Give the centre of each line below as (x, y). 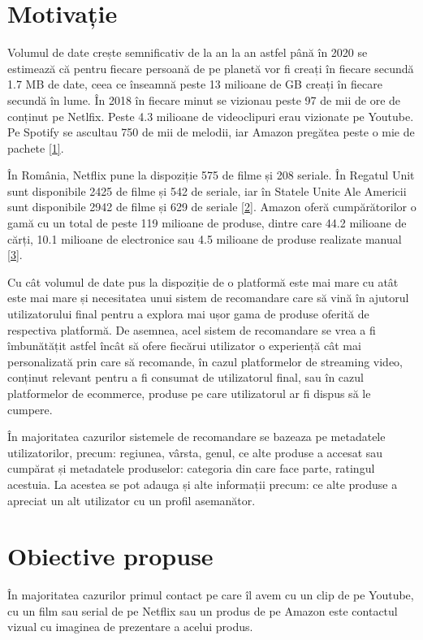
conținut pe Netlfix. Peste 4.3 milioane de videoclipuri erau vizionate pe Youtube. (211, 116)
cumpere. (30, 409)
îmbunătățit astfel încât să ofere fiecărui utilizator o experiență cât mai (184, 346)
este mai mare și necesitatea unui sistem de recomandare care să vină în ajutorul (208, 298)
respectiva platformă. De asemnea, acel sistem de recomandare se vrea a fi (192, 329)
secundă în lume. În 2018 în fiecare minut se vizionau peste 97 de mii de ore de (204, 99)
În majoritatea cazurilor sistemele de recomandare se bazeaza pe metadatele (196, 437)
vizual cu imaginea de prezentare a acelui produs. (130, 627)
